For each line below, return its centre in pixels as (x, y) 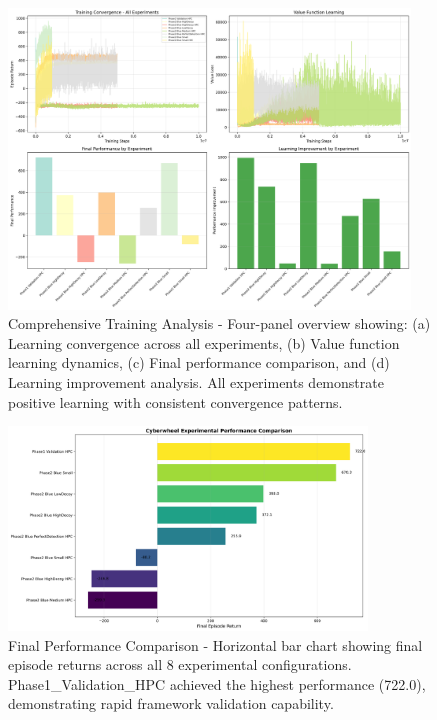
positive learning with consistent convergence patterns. (175, 401)
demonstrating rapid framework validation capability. (171, 703)
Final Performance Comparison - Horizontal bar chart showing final (215, 644)
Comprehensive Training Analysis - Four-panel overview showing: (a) (219, 323)
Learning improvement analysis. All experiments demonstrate (196, 382)
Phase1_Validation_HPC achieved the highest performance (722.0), (217, 683)
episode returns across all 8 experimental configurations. (180, 664)
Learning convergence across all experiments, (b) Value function (204, 342)
